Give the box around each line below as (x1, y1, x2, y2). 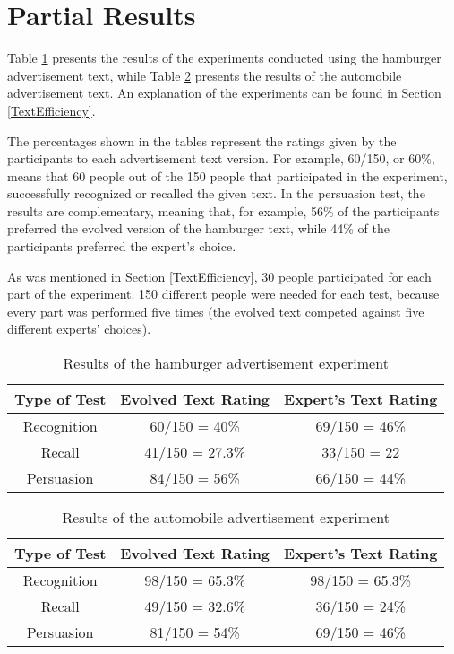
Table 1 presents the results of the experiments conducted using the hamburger (7, 48, 441, 67)
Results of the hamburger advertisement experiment (63, 353, 389, 374)
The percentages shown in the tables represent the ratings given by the (7, 131, 397, 150)
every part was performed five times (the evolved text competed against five (7, 301, 424, 320)
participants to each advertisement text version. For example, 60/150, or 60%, (7, 149, 435, 168)
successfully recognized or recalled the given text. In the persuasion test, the (7, 184, 425, 203)
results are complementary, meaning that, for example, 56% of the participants (7, 201, 440, 220)
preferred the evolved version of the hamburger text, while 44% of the (7, 219, 390, 238)
